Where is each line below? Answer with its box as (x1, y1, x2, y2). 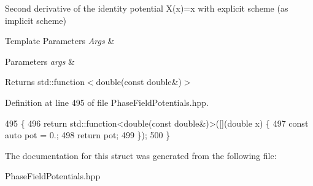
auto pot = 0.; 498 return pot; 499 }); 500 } (5, 128, 171, 141)
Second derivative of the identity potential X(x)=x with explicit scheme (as (5, 2, 288, 14)
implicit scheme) (5, 13, 67, 26)
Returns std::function (5, 75, 85, 88)
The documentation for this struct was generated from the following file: (5, 149, 277, 162)
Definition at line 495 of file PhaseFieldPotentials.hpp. (5, 95, 209, 108)
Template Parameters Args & (5, 34, 115, 47)
